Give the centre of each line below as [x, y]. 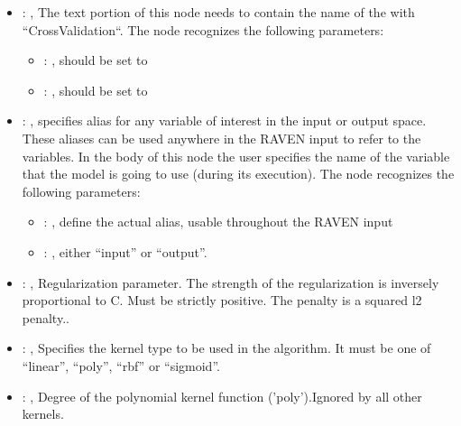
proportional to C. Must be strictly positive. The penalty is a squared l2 [222, 300]
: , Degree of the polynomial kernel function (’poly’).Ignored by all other [222, 396]
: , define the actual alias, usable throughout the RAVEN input [218, 222]
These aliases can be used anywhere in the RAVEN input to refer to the [221, 138]
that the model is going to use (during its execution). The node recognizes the [238, 174]
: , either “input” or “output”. [125, 251]
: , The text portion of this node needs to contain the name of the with [218, 12]
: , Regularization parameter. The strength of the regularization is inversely [230, 282]
